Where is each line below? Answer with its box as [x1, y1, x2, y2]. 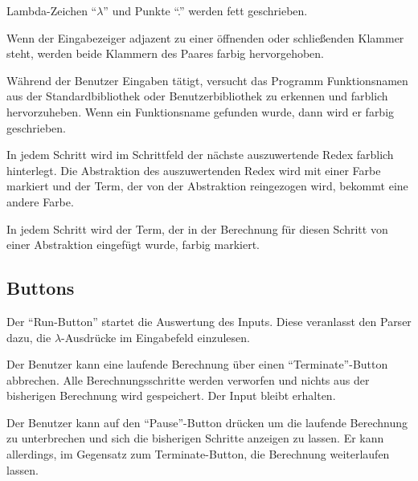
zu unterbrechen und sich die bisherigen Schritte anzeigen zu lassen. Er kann [6, 430, 384, 446]
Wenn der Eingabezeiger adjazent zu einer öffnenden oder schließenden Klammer [6, 29, 404, 46]
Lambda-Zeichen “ [6, 2, 97, 18]
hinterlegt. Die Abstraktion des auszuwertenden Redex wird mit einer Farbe [6, 161, 381, 178]
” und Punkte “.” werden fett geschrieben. [103, 2, 308, 18]
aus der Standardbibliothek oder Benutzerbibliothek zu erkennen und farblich [6, 88, 388, 104]
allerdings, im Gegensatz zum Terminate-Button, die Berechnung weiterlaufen [6, 446, 390, 463]
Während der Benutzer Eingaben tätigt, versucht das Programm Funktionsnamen [6, 71, 408, 88]
